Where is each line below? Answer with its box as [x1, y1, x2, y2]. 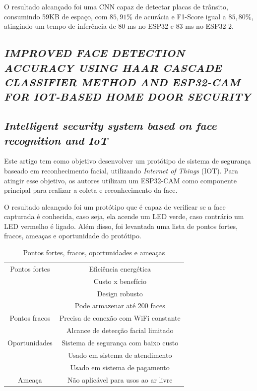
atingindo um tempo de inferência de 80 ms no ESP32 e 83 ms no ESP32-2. [4, 21, 234, 31]
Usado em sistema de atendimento [68, 349, 172, 360]
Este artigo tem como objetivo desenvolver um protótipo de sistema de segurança [4, 156, 251, 166]
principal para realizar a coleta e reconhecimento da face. [4, 185, 178, 195]
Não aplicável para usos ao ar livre [67, 374, 173, 385]
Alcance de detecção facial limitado [66, 325, 174, 335]
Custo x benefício [93, 276, 146, 286]
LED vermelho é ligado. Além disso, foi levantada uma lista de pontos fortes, [4, 221, 238, 231]
